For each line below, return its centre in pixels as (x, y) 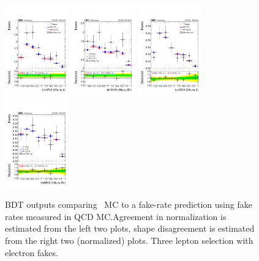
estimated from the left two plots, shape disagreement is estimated (130, 228)
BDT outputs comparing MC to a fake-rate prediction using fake (129, 204)
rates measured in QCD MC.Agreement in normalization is (116, 216)
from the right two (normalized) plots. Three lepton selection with (129, 240)
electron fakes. (32, 252)
